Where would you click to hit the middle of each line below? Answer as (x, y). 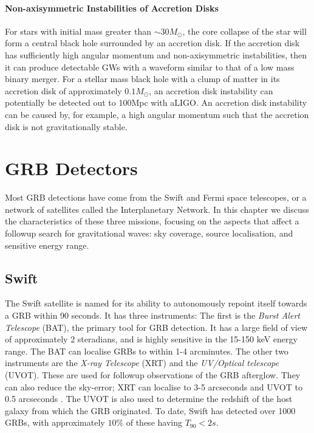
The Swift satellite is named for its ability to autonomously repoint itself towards (156, 303)
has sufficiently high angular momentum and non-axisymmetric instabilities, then (156, 54)
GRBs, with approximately (55, 422)
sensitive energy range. (47, 245)
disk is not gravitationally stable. (66, 126)
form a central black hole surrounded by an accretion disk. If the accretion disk (152, 43)
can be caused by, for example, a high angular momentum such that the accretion (157, 114)
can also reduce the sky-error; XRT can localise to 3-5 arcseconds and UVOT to (154, 386)
